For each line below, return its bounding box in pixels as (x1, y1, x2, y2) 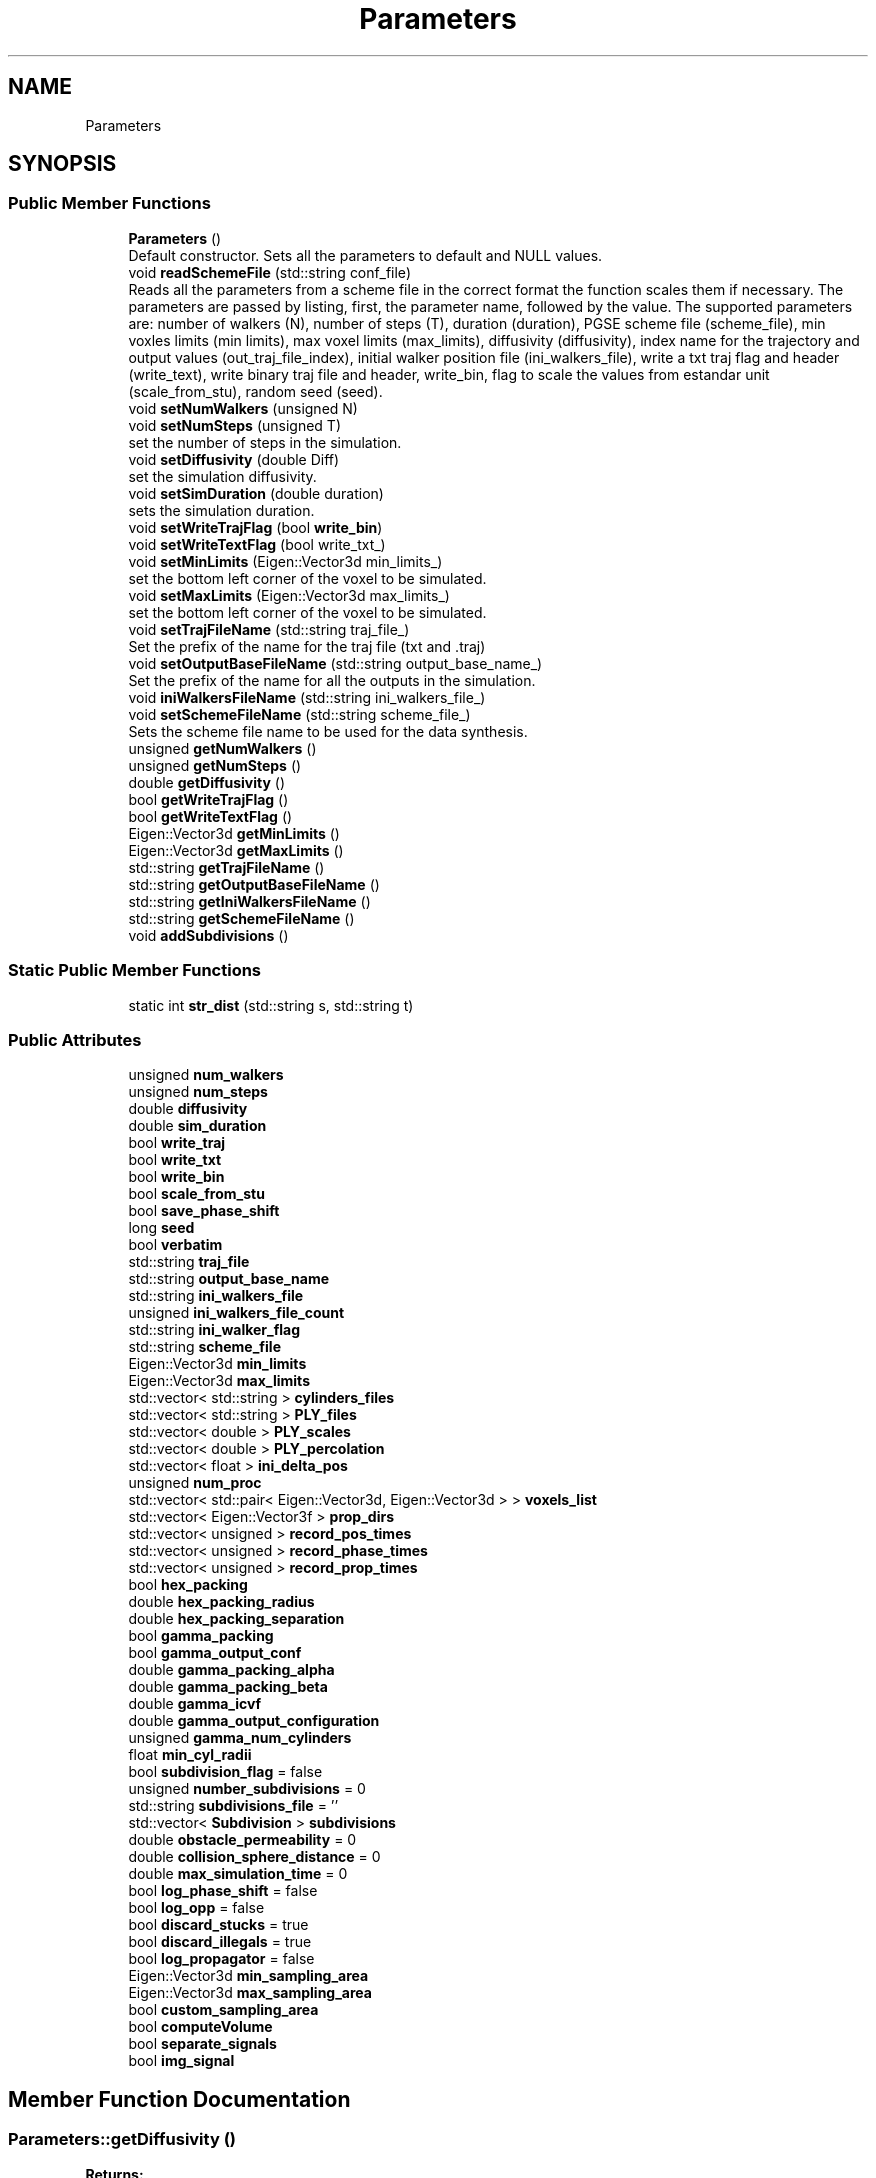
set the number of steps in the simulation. (128, 433, 402, 451)
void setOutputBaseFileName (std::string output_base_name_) (128, 654, 543, 672)
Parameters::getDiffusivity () (8, 2129, 236, 2150)
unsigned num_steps (128, 1083, 268, 1101)
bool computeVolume (128, 2018, 273, 2036)
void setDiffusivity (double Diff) (128, 450, 340, 468)
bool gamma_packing (128, 1627, 274, 1645)
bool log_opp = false (128, 1899, 265, 1917)
